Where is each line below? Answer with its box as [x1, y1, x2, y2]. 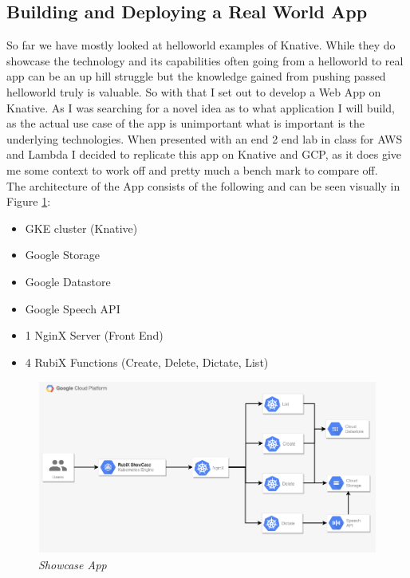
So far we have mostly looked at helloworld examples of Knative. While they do [6, 37, 396, 53]
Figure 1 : [6, 193, 51, 210]
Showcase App [38, 556, 107, 573]
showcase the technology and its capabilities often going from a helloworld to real [6, 52, 404, 69]
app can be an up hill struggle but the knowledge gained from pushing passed [6, 68, 386, 85]
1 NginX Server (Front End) [25, 327, 164, 344]
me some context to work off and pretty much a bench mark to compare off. [6, 161, 378, 178]
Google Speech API [25, 300, 120, 317]
